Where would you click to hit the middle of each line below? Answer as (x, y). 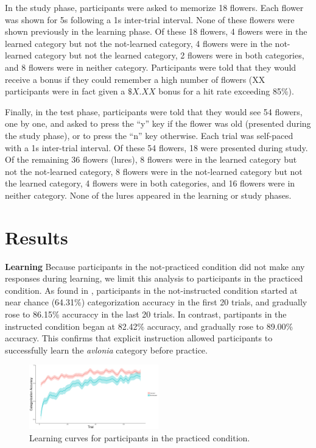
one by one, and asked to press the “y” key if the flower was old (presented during (158, 123)
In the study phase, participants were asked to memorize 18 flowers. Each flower (154, 7)
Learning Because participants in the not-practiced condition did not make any (155, 266)
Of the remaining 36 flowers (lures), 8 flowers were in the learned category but (151, 159)
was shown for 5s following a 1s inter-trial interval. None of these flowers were (150, 19)
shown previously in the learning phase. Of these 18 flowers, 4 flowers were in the (156, 31)
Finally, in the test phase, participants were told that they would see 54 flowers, (154, 111)
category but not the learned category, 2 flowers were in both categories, (170, 55)
